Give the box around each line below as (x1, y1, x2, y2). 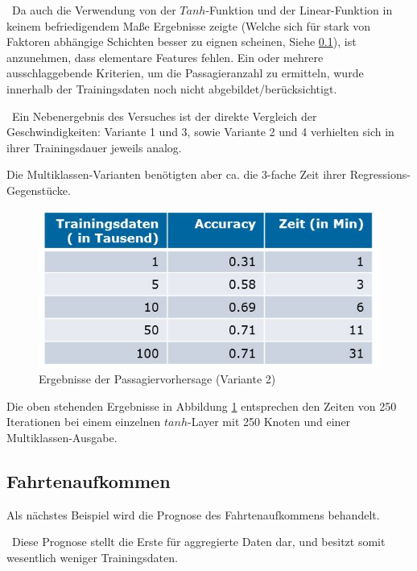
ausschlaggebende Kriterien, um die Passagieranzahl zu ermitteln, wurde (6, 64, 364, 81)
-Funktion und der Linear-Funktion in (205, 2, 393, 18)
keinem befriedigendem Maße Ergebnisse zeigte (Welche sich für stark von (6, 17, 371, 34)
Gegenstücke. (6, 181, 71, 198)
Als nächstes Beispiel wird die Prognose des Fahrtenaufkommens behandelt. (6, 506, 380, 523)
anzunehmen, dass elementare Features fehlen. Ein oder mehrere (6, 48, 324, 65)
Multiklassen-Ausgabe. (6, 428, 118, 445)
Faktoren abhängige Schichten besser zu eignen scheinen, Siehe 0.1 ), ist (6, 33, 357, 50)
